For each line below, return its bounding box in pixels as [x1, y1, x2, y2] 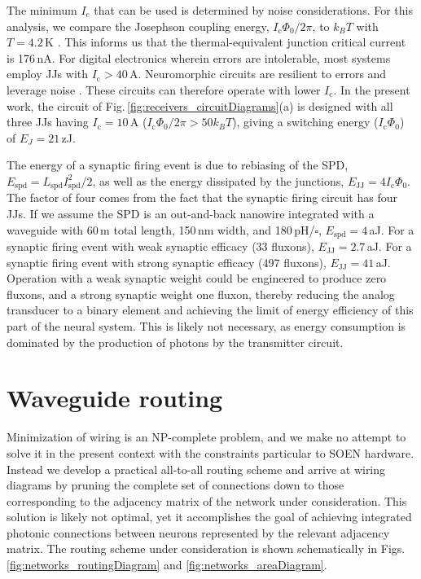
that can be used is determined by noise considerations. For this [94, 2, 413, 18]
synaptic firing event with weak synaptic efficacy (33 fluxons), [7, 238, 314, 255]
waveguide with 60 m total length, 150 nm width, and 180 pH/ [7, 221, 315, 238]
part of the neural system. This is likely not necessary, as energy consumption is [7, 318, 406, 334]
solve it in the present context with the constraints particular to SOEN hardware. [7, 444, 414, 461]
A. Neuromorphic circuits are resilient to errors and [129, 65, 387, 82]
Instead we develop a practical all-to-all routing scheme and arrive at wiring [7, 460, 386, 477]
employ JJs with [7, 65, 89, 82]
